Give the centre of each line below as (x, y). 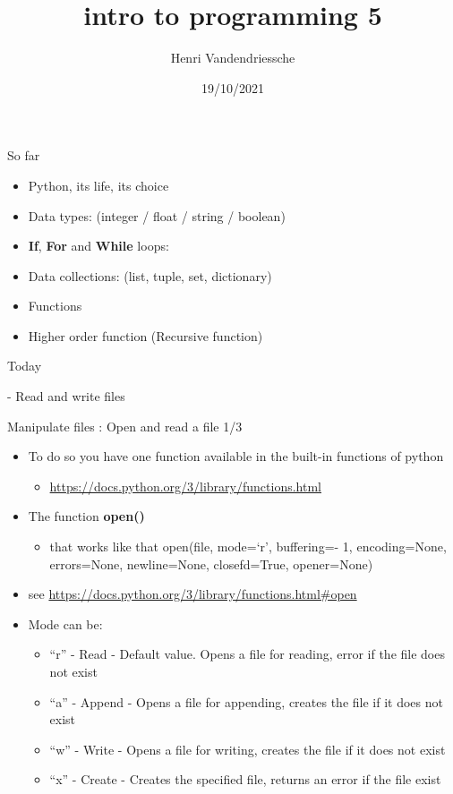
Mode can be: (65, 623)
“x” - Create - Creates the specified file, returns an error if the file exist (245, 779)
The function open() (86, 516)
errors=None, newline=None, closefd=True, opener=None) (211, 563)
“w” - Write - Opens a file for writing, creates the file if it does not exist (248, 749)
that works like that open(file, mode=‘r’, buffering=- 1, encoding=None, (248, 546)
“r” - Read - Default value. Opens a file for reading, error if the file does (247, 654)
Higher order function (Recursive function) (145, 335)
